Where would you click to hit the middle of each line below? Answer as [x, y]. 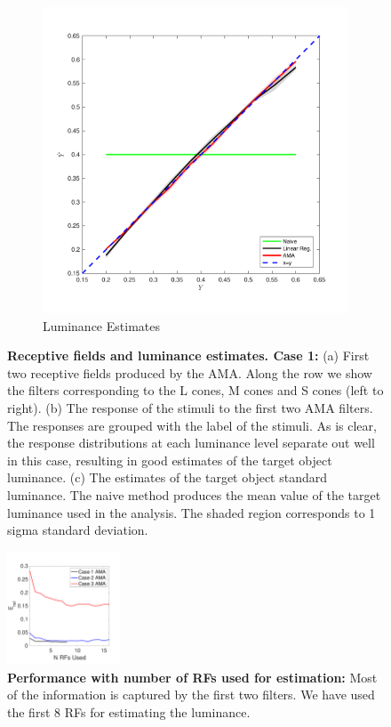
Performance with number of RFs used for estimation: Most [192, 677]
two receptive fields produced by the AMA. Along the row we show [190, 372]
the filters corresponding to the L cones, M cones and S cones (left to [195, 390]
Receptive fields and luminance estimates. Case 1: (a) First [188, 355]
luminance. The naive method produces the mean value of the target [194, 494]
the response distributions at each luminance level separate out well [191, 443]
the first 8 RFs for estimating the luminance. [129, 711]
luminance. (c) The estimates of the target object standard [168, 477]
